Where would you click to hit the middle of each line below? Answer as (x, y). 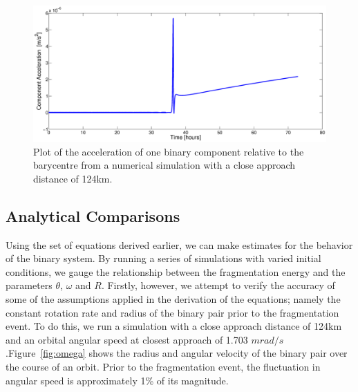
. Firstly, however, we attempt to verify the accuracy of (218, 285)
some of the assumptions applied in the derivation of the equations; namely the (173, 299)
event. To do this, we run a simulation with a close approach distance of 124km (174, 326)
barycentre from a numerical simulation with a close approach (164, 165)
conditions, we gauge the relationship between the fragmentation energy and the (176, 271)
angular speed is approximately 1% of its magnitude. (117, 380)
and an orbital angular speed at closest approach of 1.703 (127, 339)
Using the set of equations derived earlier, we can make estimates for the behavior (179, 244)
